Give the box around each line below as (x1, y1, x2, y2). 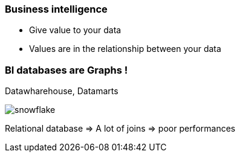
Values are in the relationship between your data (29, 43, 221, 54)
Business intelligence (5, 3, 108, 15)
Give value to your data (29, 25, 122, 36)
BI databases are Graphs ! (5, 63, 128, 76)
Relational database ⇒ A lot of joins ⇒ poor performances (5, 123, 236, 134)
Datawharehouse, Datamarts (5, 86, 118, 97)
